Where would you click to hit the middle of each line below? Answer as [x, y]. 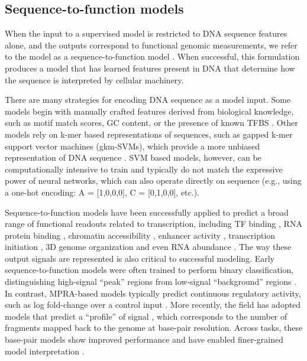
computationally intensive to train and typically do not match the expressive [144, 169]
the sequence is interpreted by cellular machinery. [94, 79]
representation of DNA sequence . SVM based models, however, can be [133, 157]
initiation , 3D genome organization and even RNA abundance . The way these [148, 247]
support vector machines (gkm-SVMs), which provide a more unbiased [132, 146]
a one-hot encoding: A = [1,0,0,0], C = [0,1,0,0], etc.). [102, 192]
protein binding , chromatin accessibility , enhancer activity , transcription [140, 235]
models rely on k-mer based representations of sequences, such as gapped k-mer [149, 134]
